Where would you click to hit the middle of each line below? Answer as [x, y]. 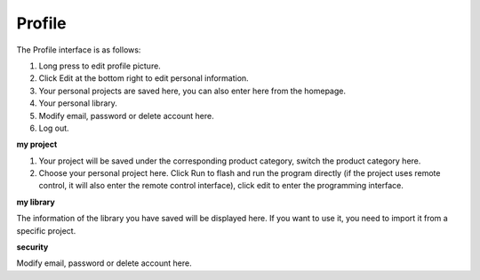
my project [37, 144]
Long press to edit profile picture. [100, 66]
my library [36, 202]
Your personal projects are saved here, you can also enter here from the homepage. [192, 91]
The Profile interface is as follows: [79, 50]
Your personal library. [78, 103]
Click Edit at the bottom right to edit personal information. [144, 78]
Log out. [54, 128]
